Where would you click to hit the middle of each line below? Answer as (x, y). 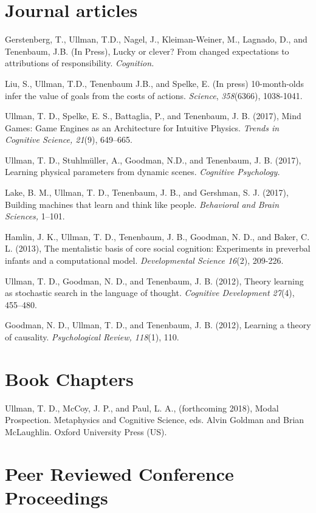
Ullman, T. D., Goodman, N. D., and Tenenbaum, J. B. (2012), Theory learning (154, 281)
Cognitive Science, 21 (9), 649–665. (69, 139)
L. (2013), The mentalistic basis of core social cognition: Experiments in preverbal (158, 248)
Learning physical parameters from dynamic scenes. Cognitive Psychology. (143, 172)
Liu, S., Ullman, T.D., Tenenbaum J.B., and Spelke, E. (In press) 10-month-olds (155, 83)
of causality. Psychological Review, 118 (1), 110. (92, 337)
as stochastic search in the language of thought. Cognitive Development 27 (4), (150, 293)
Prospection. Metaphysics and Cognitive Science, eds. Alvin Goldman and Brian (155, 420)
